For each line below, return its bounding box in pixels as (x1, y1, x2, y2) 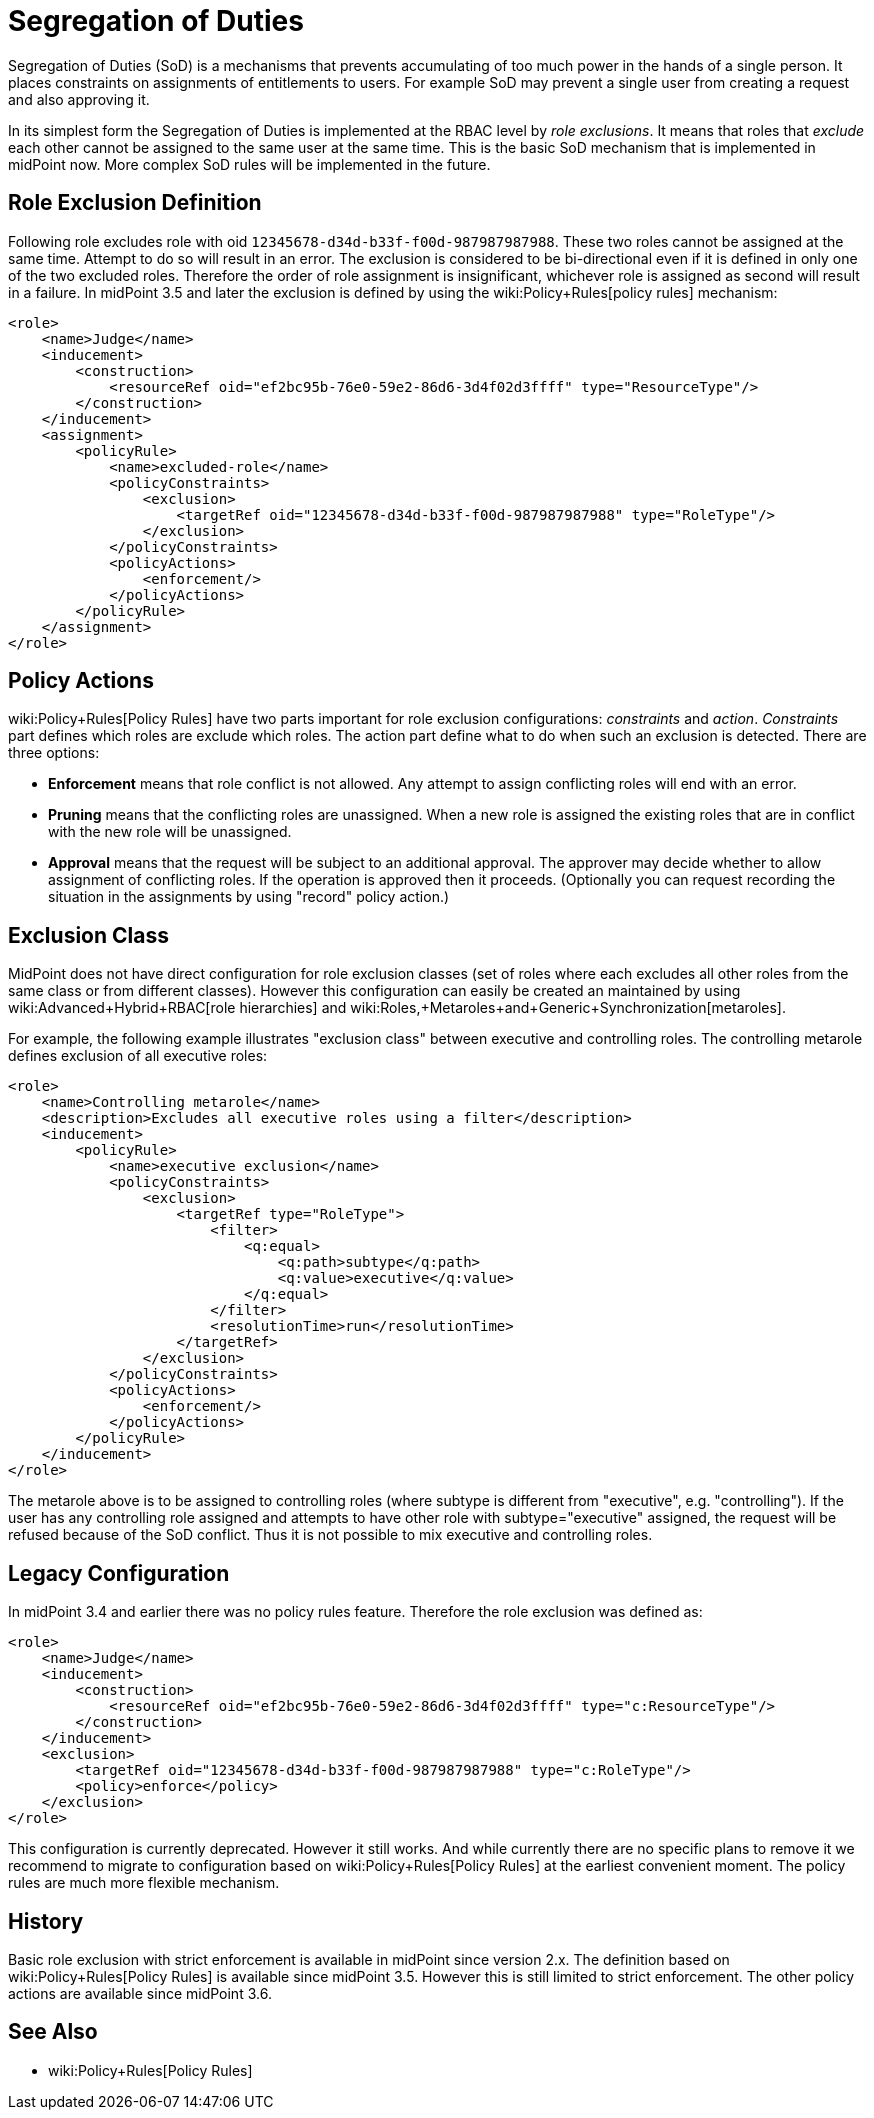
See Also (8, 2019, 98, 2045)
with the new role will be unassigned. (48, 823, 292, 841)
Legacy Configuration (8, 1560, 230, 1586)
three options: (8, 744, 100, 762)
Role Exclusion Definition (8, 190, 262, 216)
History (8, 1908, 84, 1934)
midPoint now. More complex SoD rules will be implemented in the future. (8, 155, 491, 173)
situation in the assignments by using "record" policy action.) (48, 888, 450, 906)
